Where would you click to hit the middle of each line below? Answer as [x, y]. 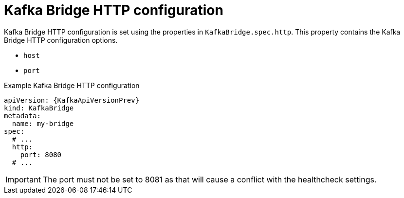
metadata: [22, 116]
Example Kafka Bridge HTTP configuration [72, 85]
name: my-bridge [43, 123]
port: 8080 [41, 154]
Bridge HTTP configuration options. [61, 40]
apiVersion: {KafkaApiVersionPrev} [72, 100]
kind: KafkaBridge [39, 108]
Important [23, 179]
